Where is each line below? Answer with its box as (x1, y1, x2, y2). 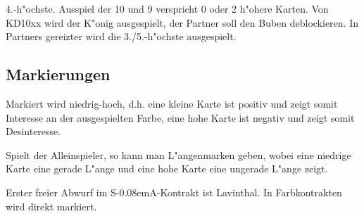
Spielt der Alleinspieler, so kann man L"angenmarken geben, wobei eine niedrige (6, 147, 351, 162)
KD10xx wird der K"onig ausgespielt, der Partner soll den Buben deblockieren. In (6, 15, 358, 30)
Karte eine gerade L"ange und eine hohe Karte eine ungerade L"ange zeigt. (6, 161, 328, 176)
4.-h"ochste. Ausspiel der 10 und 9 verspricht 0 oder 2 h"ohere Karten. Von (6, 1, 329, 15)
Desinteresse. (6, 124, 61, 139)
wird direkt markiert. (6, 198, 97, 213)
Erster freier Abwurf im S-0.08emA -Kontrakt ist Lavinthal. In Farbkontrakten (6, 184, 342, 199)
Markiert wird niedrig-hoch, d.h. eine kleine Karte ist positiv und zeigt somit (6, 96, 338, 110)
